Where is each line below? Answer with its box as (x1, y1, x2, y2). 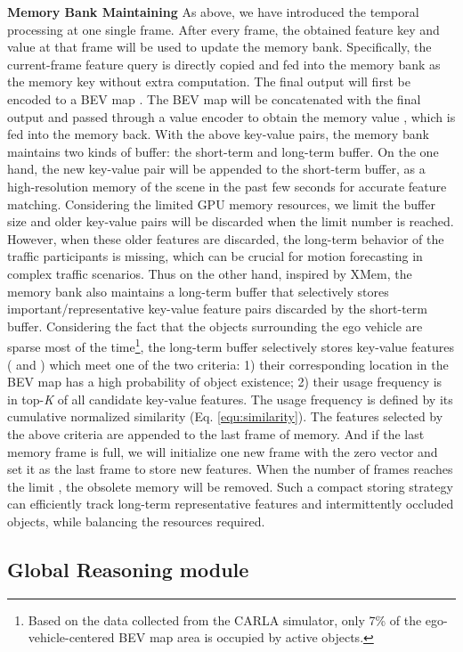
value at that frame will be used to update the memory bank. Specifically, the (7, 37, 432, 56)
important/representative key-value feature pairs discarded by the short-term (7, 299, 427, 318)
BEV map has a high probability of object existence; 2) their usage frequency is (7, 372, 443, 391)
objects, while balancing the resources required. (7, 511, 265, 530)
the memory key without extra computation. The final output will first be (7, 72, 410, 91)
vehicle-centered (28, 628, 115, 647)
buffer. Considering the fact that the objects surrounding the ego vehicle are (7, 316, 423, 335)
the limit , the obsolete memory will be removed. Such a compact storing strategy (7, 477, 453, 495)
